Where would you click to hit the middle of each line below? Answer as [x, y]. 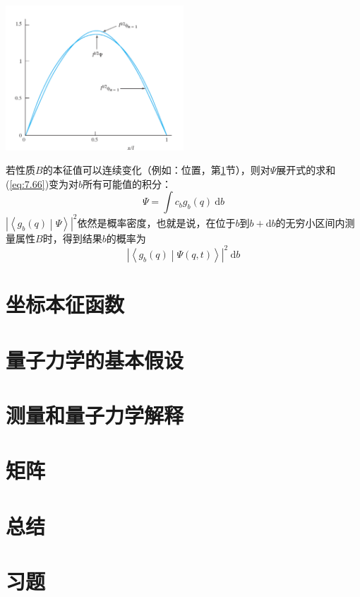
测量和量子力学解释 [95, 414]
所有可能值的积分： [127, 183]
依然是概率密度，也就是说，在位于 [156, 222]
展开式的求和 [306, 170]
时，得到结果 [72, 238]
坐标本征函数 [65, 304]
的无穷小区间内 [310, 222]
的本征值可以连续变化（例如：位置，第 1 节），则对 [156, 170]
